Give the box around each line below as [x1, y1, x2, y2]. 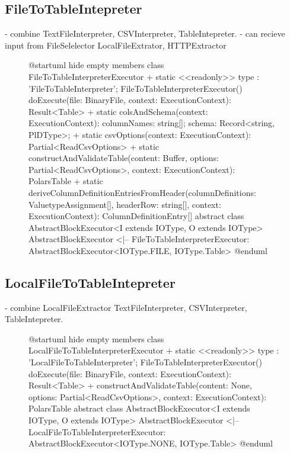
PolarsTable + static [28, 175, 103, 187]
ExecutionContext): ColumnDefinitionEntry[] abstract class [28, 210, 244, 222]
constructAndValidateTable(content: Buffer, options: [28, 152, 219, 164]
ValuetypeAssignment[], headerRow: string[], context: [28, 198, 221, 210]
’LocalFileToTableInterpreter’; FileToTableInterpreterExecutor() [28, 356, 262, 368]
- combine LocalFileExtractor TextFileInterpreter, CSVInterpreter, [5, 301, 247, 313]
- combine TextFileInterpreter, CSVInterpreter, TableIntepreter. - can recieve [5, 27, 285, 40]
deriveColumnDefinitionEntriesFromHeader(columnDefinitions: [28, 186, 256, 198]
